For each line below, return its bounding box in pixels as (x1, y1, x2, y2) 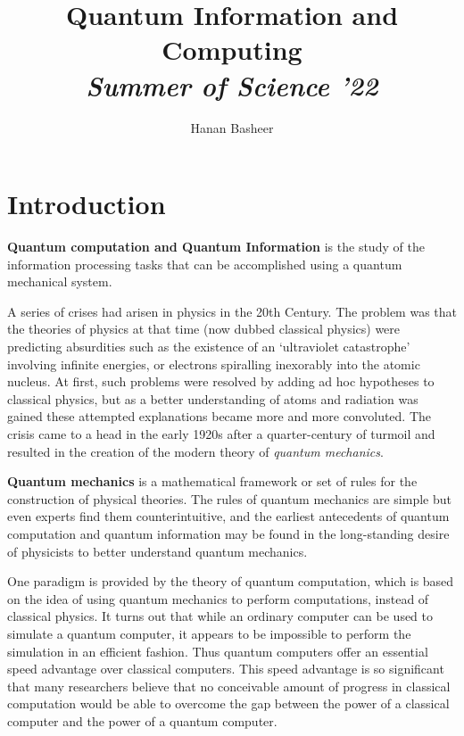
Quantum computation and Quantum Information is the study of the (7, 237, 425, 256)
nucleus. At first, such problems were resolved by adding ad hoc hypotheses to (7, 372, 435, 391)
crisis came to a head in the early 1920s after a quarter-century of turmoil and (7, 424, 435, 442)
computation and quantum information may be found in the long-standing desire (7, 524, 450, 542)
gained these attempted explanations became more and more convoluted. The (7, 407, 432, 426)
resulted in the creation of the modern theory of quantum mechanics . (7, 442, 384, 460)
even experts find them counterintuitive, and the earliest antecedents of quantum (7, 507, 450, 525)
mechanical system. (7, 272, 112, 291)
